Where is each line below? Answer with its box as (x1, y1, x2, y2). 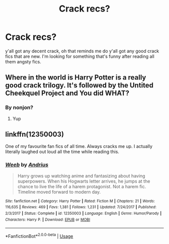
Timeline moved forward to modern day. (17, 189, 101, 195)
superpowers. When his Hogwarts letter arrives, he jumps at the (17, 178, 150, 184)
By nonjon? (5, 104, 34, 111)
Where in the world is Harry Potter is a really (5, 73, 146, 82)
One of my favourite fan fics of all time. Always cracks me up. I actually (5, 143, 152, 149)
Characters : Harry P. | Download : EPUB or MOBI (5, 217, 91, 222)
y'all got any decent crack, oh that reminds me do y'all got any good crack (5, 48, 159, 54)
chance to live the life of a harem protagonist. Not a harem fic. (17, 183, 146, 189)
